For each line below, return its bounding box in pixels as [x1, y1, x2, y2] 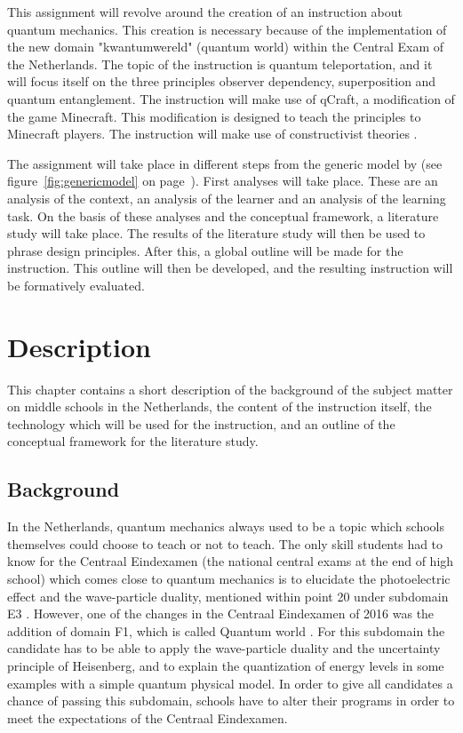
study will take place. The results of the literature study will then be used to [7, 224, 426, 243]
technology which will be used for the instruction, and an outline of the [7, 414, 395, 433]
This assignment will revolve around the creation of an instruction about [7, 3, 403, 20]
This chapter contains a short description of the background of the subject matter [7, 379, 453, 398]
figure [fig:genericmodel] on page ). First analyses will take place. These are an [7, 171, 438, 190]
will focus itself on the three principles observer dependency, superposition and [7, 72, 436, 91]
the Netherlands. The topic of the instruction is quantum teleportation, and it [7, 54, 433, 73]
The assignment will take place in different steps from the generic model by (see [7, 154, 443, 172]
